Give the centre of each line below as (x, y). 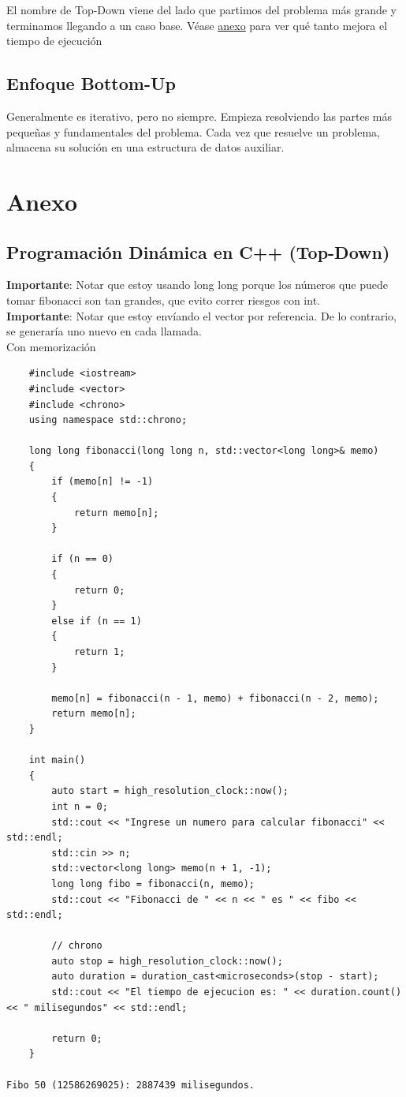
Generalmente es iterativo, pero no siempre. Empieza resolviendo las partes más (199, 116)
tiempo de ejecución (54, 41)
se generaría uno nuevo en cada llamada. (104, 331)
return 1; (99, 652)
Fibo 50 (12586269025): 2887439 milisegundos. (130, 1085)
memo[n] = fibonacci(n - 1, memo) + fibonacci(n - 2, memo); (215, 698)
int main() (57, 760)
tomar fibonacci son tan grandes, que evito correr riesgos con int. (163, 300)
